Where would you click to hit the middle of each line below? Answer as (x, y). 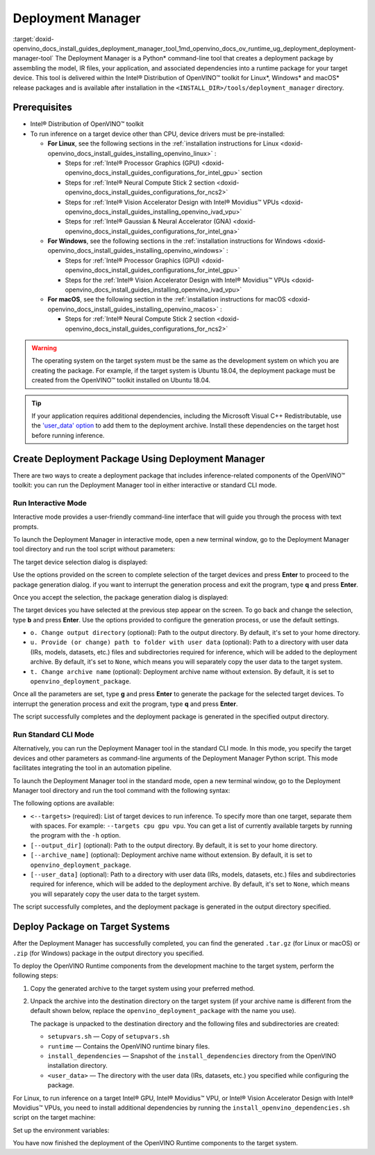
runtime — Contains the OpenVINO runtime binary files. (128, 1046)
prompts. (26, 526)
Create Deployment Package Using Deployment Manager (139, 458)
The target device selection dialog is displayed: (80, 562)
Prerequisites (42, 108)
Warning (44, 348)
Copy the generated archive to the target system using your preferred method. (142, 988)
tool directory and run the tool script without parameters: (94, 549)
